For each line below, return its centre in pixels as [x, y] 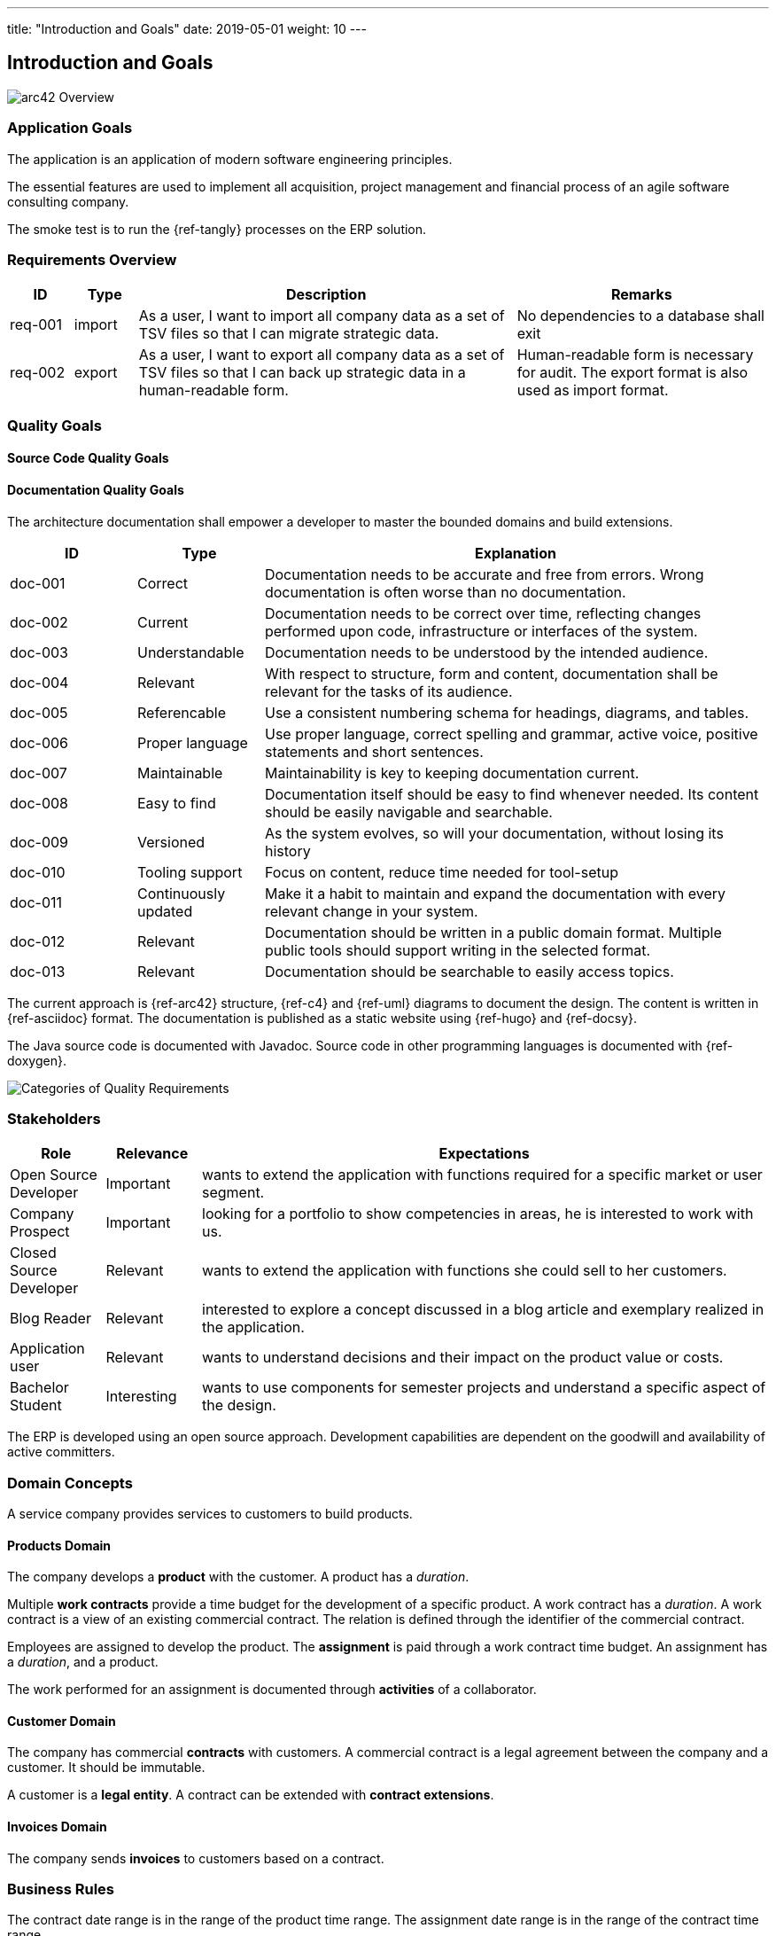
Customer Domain [62, 1721]
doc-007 [39, 773]
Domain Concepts [70, 1483]
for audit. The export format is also [632, 373]
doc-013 [38, 971]
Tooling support [190, 872]
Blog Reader [50, 1319]
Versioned [171, 842]
